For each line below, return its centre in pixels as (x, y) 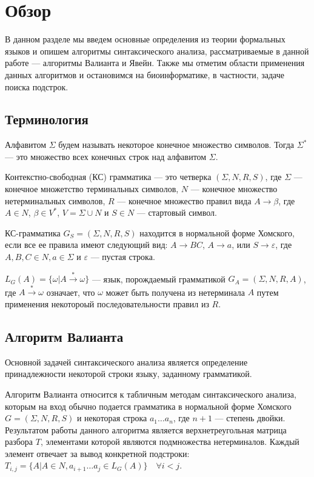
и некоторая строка (112, 418)
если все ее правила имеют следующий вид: (86, 245)
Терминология (47, 119)
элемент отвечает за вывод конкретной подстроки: (97, 453)
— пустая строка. (123, 257)
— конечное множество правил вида (184, 200)
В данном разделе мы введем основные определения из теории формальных (145, 39)
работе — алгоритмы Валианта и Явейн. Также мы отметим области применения (155, 63)
